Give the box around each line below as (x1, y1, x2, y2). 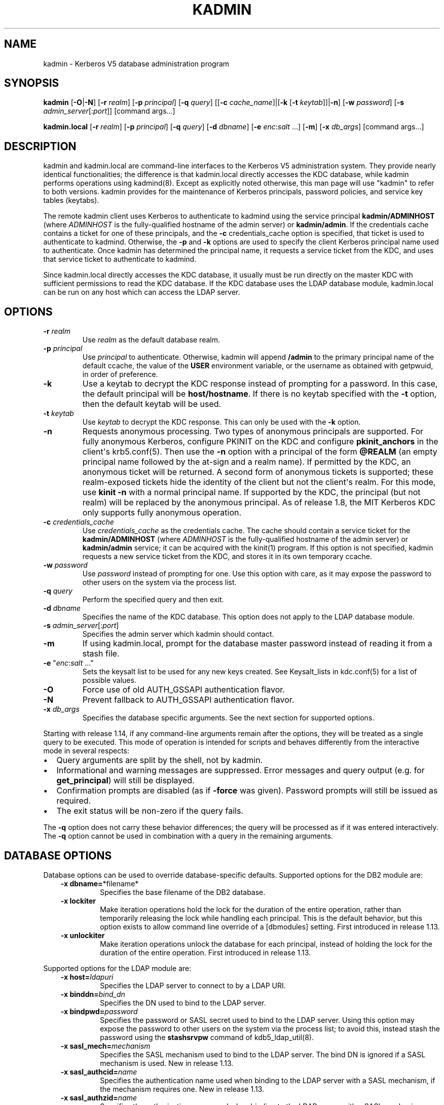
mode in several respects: (43, 746, 130, 755)
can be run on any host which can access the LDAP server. (43, 288, 240, 297)
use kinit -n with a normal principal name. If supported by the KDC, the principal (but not (82, 487, 421, 498)
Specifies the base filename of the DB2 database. (100, 887, 266, 896)
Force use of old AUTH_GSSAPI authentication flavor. (82, 684, 285, 695)
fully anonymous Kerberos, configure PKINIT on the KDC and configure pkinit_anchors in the (82, 436, 438, 447)
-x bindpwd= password (60, 1007, 138, 1016)
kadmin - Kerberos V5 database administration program (43, 59, 230, 68)
